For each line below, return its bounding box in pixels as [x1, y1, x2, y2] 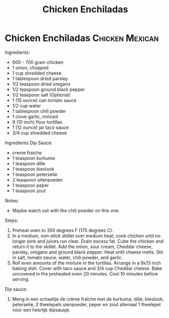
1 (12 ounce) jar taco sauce [12, 124, 69, 130]
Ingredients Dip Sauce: [5, 140, 53, 146]
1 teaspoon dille [12, 160, 45, 167]
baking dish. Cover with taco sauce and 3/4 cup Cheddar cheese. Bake [12, 265, 162, 271]
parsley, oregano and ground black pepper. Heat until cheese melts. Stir [12, 249, 164, 255]
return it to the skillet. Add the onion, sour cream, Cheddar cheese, [12, 243, 153, 249]
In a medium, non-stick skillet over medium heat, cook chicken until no [12, 233, 161, 239]
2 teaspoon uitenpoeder [12, 176, 63, 183]
